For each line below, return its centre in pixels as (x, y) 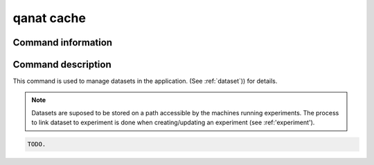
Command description (62, 65)
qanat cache (50, 18)
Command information (63, 42)
